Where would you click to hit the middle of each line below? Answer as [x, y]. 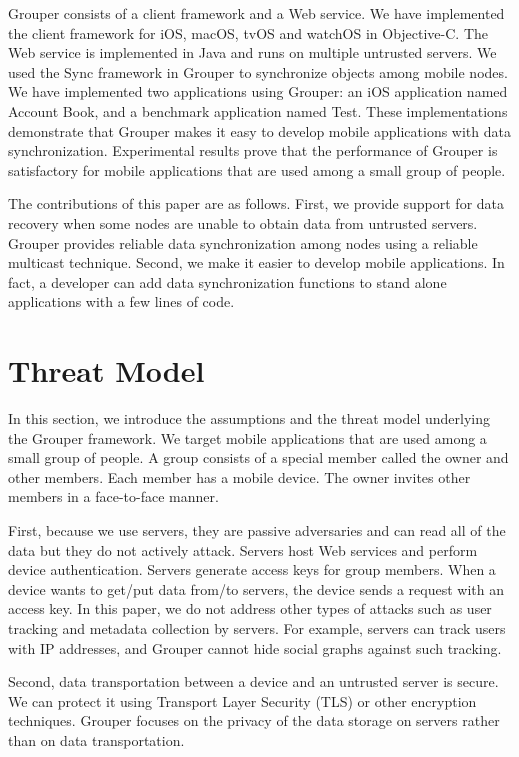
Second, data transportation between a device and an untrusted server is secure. [253, 681]
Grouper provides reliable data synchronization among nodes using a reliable [243, 242]
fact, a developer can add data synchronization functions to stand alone [227, 281]
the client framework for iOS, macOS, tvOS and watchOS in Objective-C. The [248, 32]
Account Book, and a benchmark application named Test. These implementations [258, 110]
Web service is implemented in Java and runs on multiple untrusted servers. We [252, 52]
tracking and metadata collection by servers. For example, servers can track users [257, 627]
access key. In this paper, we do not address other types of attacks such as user [250, 608]
